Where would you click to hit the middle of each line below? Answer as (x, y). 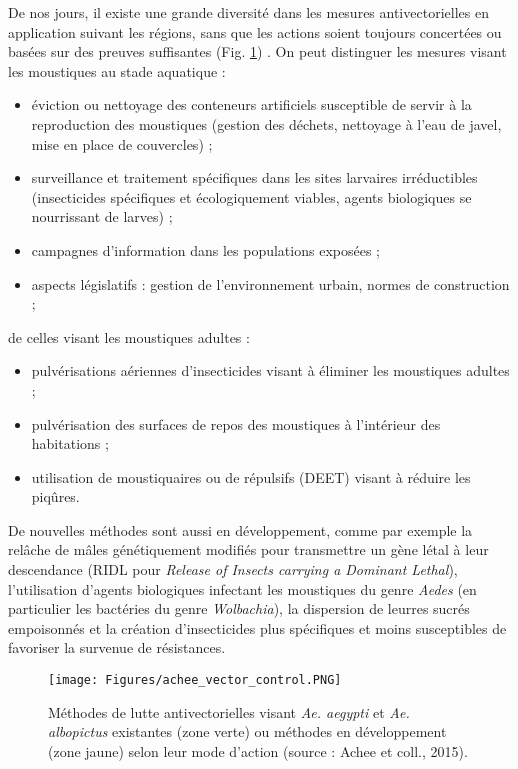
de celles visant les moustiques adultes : (129, 336)
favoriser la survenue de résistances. (117, 647)
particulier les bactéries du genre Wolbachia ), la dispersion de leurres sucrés (239, 608)
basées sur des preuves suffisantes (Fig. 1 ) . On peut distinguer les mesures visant (257, 51)
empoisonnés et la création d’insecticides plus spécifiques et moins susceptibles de (257, 627)
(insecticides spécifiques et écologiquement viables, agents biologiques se (251, 196)
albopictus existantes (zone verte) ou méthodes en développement (247, 731)
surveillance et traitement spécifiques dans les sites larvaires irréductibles (254, 177)
